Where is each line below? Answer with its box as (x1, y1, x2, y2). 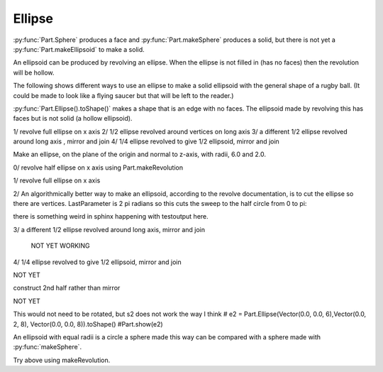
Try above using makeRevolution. (13, 356, 111, 364)
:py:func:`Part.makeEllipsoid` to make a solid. (13, 45, 145, 53)
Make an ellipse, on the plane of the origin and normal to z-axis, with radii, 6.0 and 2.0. (13, 150, 266, 159)
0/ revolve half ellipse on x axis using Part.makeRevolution (13, 163, 184, 172)
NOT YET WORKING (30, 241, 90, 250)
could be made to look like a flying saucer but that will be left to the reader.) (13, 91, 234, 99)
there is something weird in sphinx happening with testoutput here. (13, 212, 209, 221)
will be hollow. (13, 68, 55, 77)
